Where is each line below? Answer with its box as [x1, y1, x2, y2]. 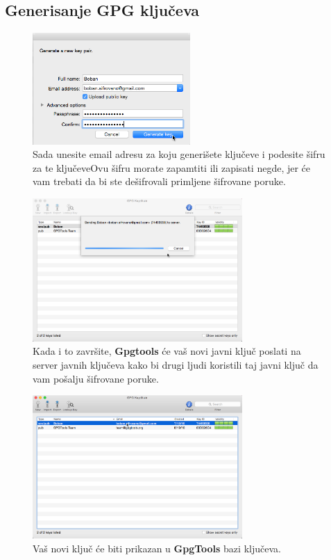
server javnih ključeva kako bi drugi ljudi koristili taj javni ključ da [33, 358, 319, 372]
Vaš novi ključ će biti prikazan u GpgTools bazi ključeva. [33, 541, 281, 555]
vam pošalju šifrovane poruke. [33, 371, 159, 385]
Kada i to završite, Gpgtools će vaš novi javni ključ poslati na [33, 344, 301, 358]
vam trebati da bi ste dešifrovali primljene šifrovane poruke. [33, 174, 286, 189]
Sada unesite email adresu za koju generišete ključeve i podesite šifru [33, 147, 325, 161]
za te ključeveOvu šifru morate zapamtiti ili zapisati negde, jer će [33, 160, 311, 175]
